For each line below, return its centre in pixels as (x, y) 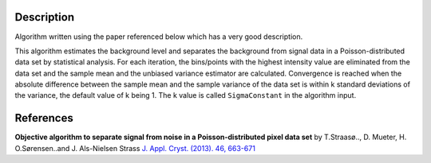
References (44, 118)
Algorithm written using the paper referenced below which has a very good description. (159, 37)
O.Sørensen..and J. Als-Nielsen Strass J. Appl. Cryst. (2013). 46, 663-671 (135, 148)
